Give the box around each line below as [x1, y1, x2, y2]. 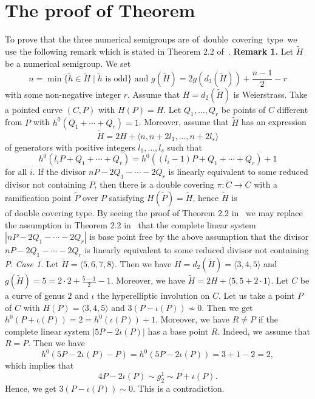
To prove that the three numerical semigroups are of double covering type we [5, 33, 297, 46]
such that [167, 140, 202, 153]
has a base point [147, 324, 209, 337]
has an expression [241, 115, 307, 128]
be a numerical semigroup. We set [5, 56, 131, 69]
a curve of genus [5, 289, 65, 302]
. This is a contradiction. [133, 381, 225, 394]
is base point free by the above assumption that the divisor [89, 230, 309, 243]
